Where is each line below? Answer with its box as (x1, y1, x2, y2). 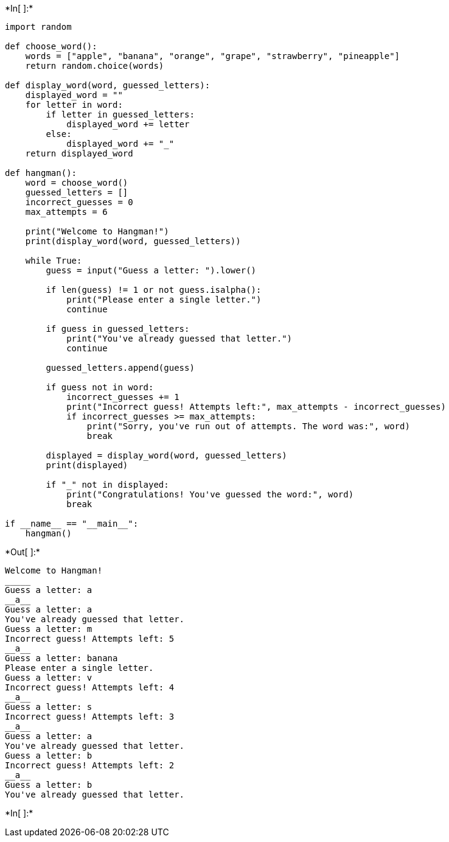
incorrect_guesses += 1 (66, 392, 179, 402)
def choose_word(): (5, 41, 97, 51)
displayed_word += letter (66, 119, 190, 129)
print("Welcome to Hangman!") (25, 226, 169, 236)
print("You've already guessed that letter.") (66, 334, 293, 343)
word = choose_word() (25, 178, 128, 188)
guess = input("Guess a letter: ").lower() (46, 265, 257, 275)
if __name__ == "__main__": (5, 519, 139, 528)
